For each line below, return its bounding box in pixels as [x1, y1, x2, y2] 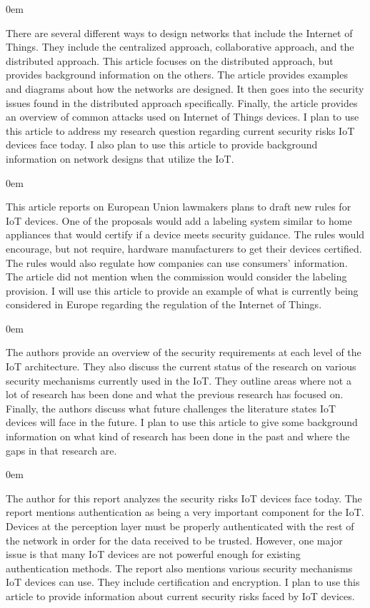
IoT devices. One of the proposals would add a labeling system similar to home [6, 213, 352, 228]
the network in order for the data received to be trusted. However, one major [6, 532, 343, 547]
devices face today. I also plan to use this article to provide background [6, 137, 318, 152]
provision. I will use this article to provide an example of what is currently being [6, 283, 359, 298]
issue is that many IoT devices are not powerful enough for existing [6, 547, 301, 562]
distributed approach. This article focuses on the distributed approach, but [6, 53, 334, 68]
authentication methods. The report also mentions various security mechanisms [6, 560, 353, 575]
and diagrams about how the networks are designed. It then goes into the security [6, 81, 364, 96]
